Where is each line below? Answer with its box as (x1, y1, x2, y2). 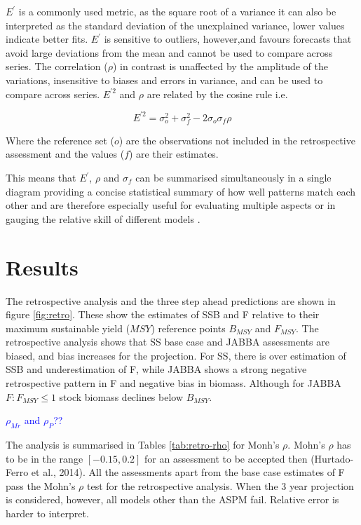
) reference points (151, 320, 226, 335)
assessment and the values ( (6, 146, 125, 161)
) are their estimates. (129, 146, 219, 161)
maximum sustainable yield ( (6, 320, 130, 335)
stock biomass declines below (59, 389, 184, 404)
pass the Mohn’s (6, 478, 76, 493)
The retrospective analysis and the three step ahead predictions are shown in (6, 293, 336, 308)
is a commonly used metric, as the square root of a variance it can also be (18, 4, 336, 18)
